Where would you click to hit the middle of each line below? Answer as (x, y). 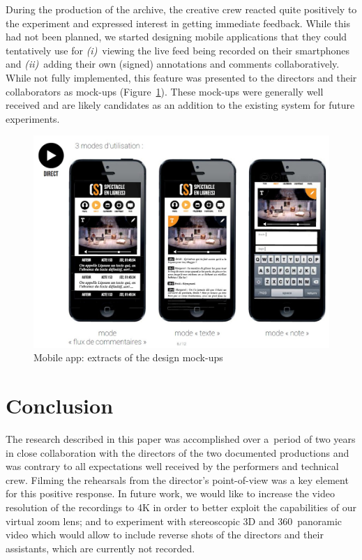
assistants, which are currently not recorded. (100, 548)
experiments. (33, 118)
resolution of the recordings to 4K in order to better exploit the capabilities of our (181, 507)
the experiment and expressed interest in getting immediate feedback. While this (178, 23)
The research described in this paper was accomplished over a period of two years (181, 438)
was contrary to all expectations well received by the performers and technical (172, 466)
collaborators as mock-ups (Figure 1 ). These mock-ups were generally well (165, 91)
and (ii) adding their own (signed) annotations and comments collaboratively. (173, 64)
